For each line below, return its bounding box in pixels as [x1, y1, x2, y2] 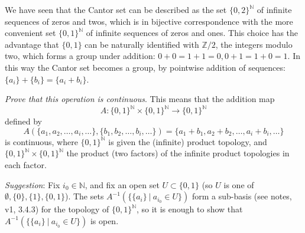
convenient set [5, 27, 56, 39]
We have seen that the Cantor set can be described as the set [5, 4, 227, 15]
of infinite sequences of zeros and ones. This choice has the [86, 27, 298, 39]
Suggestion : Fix [5, 178, 60, 191]
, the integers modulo [215, 38, 293, 50]
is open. [90, 214, 119, 227]
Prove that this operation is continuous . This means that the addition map [5, 93, 275, 105]
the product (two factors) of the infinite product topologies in [66, 147, 290, 159]
